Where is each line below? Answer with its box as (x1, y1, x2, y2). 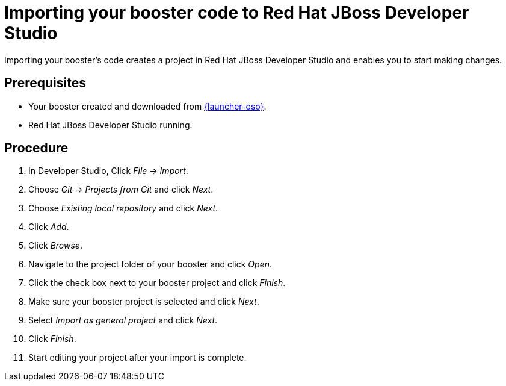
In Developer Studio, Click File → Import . (28, 166, 188, 176)
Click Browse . (28, 240, 82, 251)
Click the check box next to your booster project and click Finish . (28, 278, 286, 288)
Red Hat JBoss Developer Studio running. (28, 119, 193, 130)
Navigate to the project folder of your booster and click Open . (28, 259, 273, 270)
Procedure (4, 140, 69, 156)
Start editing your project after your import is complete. (28, 352, 247, 363)
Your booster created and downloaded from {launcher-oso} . (28, 101, 267, 111)
